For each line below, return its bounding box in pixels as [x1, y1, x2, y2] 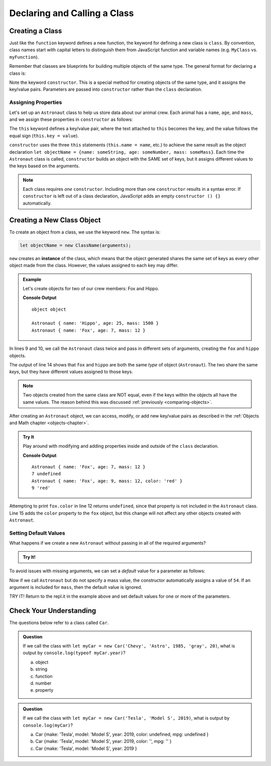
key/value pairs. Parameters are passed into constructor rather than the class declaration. [9, 86, 203, 92]
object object [32, 306, 66, 312]
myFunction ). [9, 54, 39, 60]
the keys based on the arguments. [9, 163, 80, 169]
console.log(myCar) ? [23, 722, 73, 728]
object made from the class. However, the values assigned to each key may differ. [9, 263, 179, 269]
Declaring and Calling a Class [9, 8, 134, 19]
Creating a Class [9, 27, 62, 35]
